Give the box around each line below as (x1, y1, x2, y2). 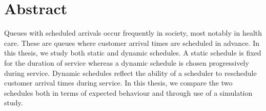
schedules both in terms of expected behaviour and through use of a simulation (4, 87, 253, 98)
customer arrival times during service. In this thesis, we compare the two (4, 77, 233, 88)
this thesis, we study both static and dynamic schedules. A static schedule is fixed (4, 47, 261, 58)
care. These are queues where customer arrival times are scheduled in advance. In (4, 37, 259, 48)
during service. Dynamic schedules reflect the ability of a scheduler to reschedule (4, 67, 257, 78)
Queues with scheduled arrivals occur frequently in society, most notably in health (4, 27, 262, 38)
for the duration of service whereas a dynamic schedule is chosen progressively (4, 57, 249, 68)
